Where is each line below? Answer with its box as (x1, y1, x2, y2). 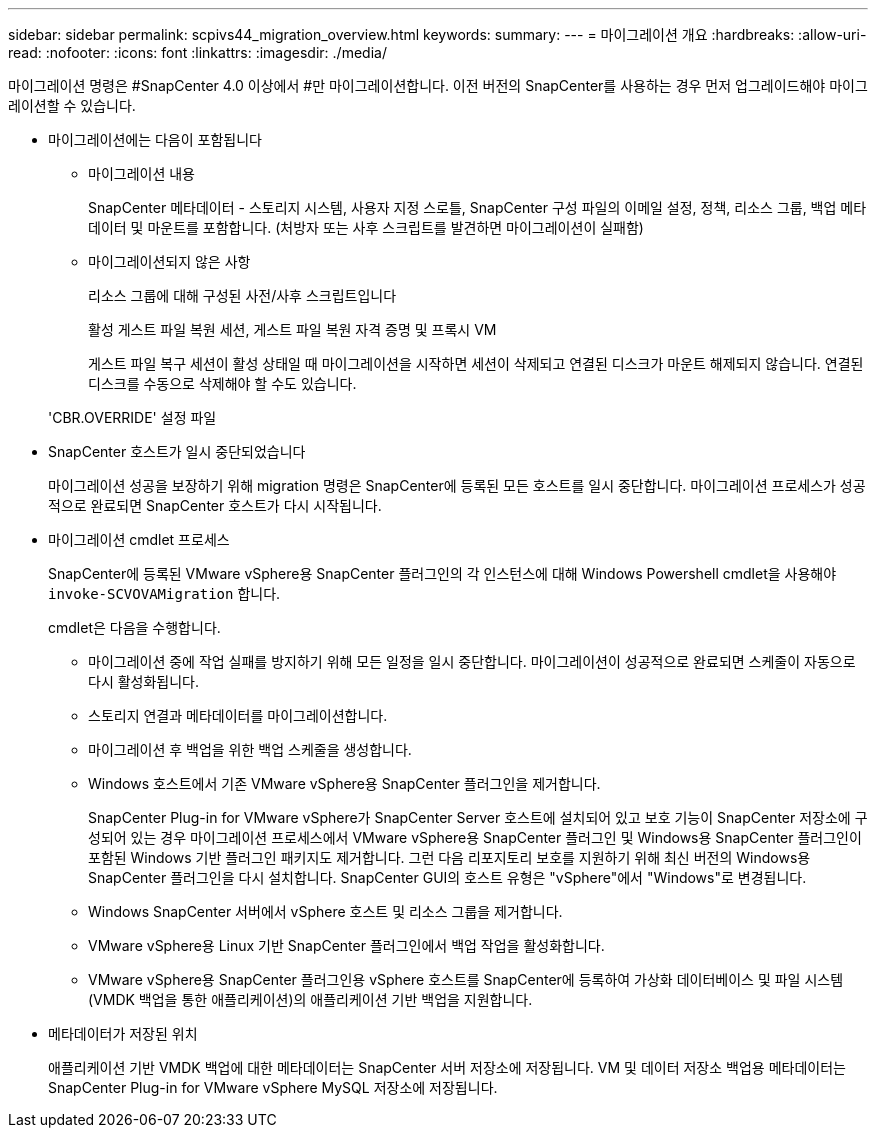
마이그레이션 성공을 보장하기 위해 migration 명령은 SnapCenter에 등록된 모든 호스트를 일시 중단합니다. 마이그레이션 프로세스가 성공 (48, 477, 866, 494)
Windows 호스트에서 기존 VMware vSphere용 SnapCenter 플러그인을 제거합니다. (88, 775, 601, 792)
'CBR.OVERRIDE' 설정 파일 (48, 409, 217, 426)
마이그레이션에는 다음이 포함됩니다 (48, 131, 262, 148)
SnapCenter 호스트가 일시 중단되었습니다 (48, 443, 306, 460)
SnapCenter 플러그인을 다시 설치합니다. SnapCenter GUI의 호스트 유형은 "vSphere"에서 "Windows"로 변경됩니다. (88, 869, 807, 886)
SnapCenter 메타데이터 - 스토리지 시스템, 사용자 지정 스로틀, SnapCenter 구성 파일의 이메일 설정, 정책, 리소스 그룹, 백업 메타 (88, 199, 867, 216)
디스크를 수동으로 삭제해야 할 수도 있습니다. (88, 375, 357, 392)
